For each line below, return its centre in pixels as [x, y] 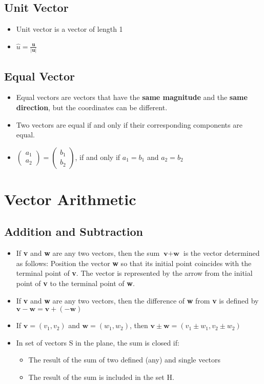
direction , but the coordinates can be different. [92, 107]
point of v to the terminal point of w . [75, 283]
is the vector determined [221, 253]
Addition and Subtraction [74, 231]
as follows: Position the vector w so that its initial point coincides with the [134, 263]
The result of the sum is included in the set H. [101, 377]
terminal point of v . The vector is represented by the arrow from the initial [134, 273]
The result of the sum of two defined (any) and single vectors [125, 360]
